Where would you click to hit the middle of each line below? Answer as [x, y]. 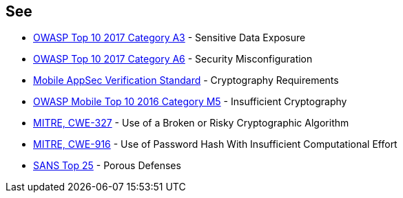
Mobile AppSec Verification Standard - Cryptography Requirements [186, 80]
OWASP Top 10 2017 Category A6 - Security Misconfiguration [173, 59]
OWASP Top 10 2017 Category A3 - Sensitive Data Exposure [169, 38]
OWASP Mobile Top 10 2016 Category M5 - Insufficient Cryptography [190, 102]
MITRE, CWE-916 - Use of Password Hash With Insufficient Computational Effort [215, 144]
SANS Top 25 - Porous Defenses [107, 166]
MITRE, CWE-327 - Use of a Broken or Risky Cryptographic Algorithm [191, 123]
